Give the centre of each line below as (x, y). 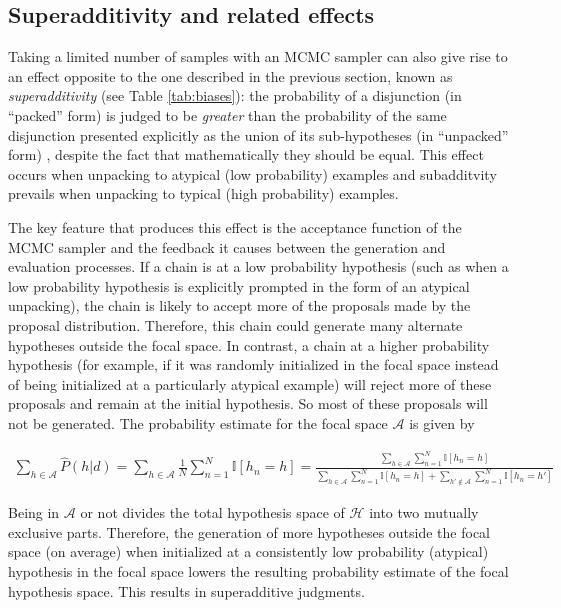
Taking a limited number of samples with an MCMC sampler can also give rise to (258, 56)
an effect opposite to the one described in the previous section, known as (230, 75)
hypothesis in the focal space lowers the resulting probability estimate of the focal (258, 570)
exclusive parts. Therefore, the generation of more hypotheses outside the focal (249, 531)
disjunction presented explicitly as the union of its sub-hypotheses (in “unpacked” (258, 134)
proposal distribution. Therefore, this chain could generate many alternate (235, 324)
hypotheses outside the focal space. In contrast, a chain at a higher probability (249, 344)
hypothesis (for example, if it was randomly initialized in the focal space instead (253, 364)
